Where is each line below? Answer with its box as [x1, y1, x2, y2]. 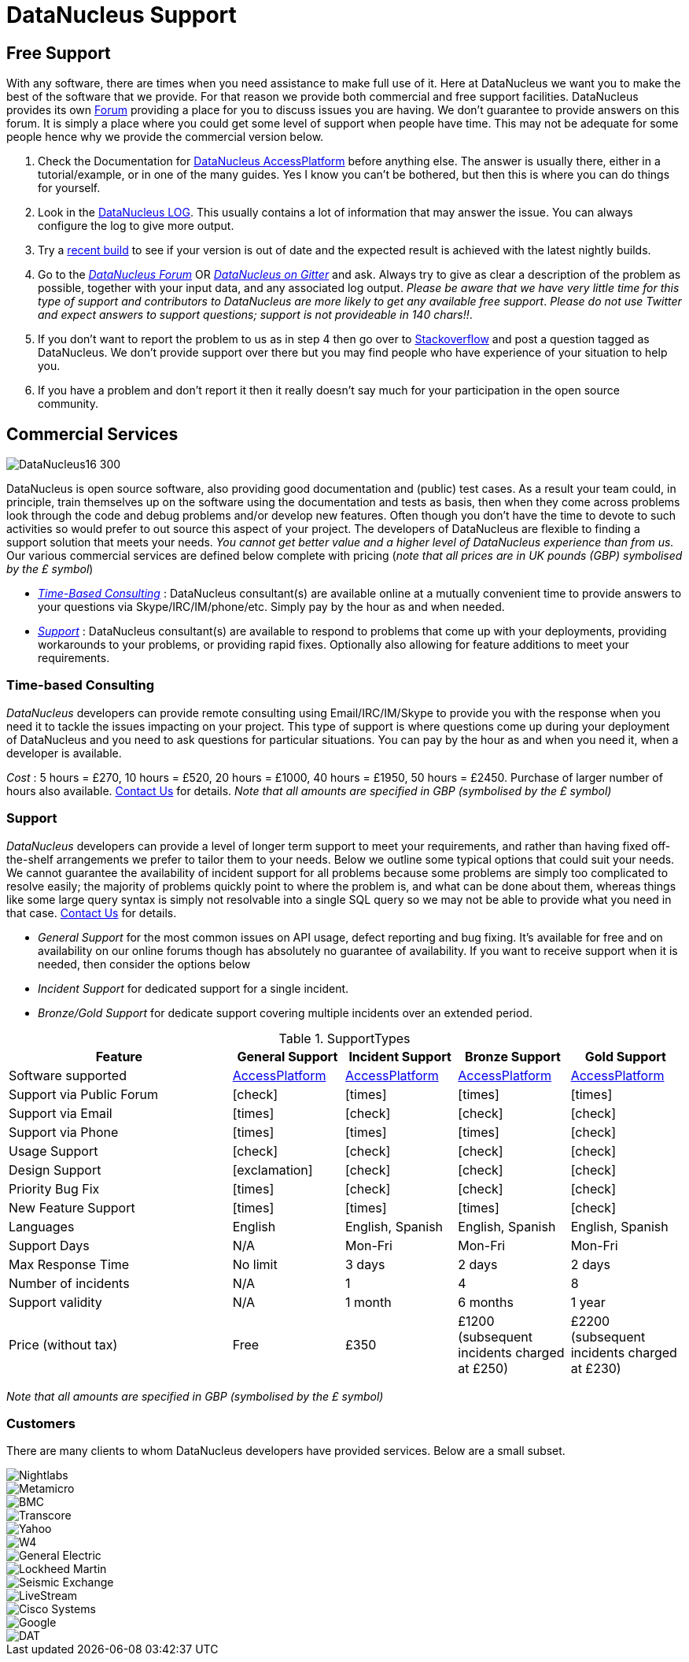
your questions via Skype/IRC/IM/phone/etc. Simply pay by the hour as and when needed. [38, 600, 505, 614]
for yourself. [38, 181, 101, 195]
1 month [344, 1294, 392, 1310]
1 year [570, 1294, 606, 1310]
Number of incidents [9, 1275, 130, 1291]
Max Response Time [9, 1256, 130, 1272]
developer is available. [6, 746, 122, 760]
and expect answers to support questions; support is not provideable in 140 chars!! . [38, 308, 473, 322]
